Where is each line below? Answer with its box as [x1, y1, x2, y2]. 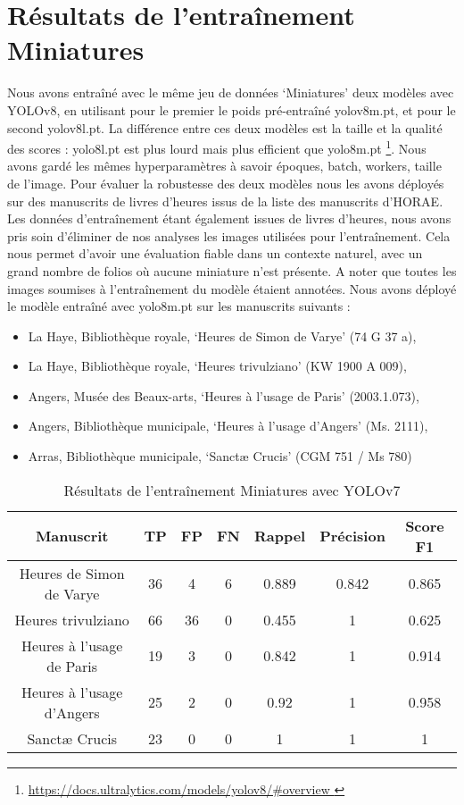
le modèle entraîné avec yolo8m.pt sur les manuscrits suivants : [7, 297, 351, 315]
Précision [319, 525, 385, 547]
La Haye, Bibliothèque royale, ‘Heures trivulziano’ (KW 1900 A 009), [28, 356, 407, 375]
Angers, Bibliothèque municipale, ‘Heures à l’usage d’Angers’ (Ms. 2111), [28, 416, 428, 435]
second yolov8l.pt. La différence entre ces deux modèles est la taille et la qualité [7, 118, 443, 137]
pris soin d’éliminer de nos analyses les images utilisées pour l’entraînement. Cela [7, 226, 451, 245]
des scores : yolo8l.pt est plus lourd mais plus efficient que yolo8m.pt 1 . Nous [7, 137, 427, 157]
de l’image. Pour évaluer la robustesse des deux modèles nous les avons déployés [7, 173, 444, 192]
